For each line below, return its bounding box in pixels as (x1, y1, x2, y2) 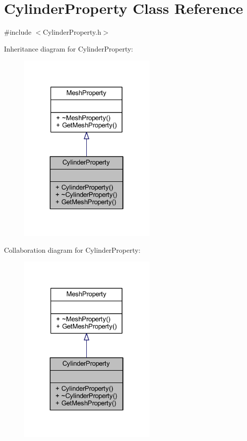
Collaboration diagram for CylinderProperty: (4, 244, 141, 255)
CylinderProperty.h (43, 27, 101, 37)
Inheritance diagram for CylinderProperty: (4, 43, 133, 54)
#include (4, 27, 32, 37)
